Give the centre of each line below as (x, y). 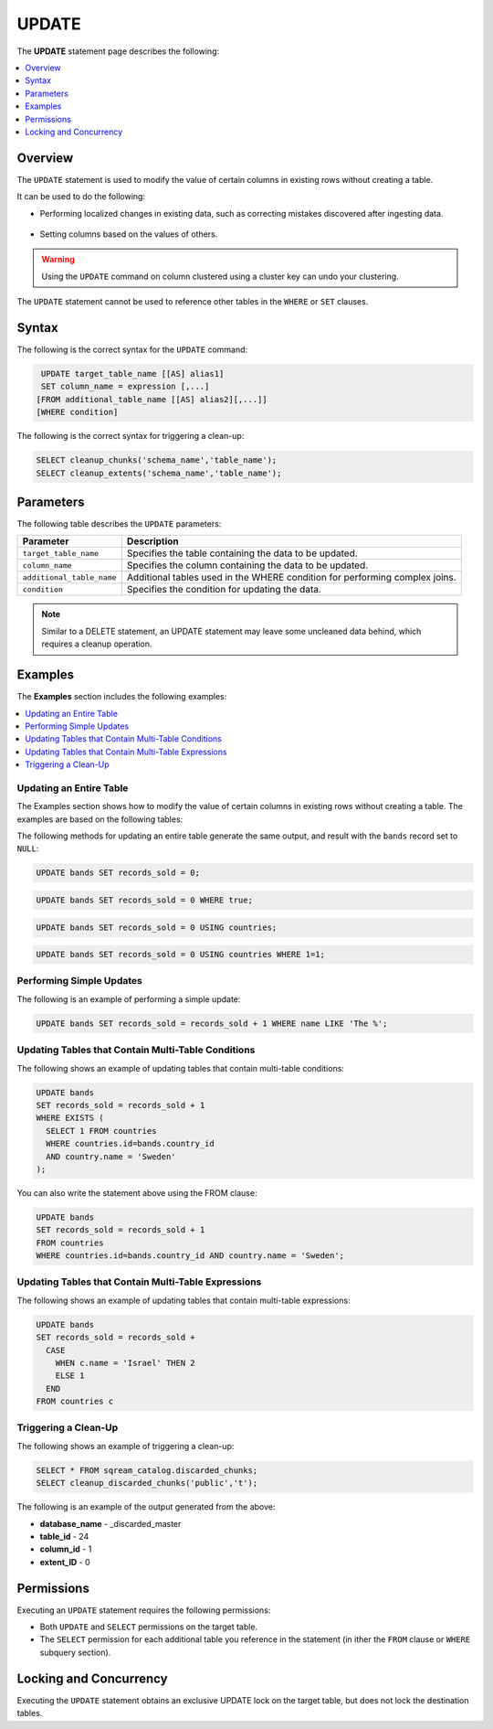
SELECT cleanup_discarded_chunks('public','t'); (147, 1483)
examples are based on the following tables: (100, 819)
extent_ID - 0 (65, 1562)
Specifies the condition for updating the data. (224, 590)
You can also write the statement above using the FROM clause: (137, 1192)
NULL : (28, 848)
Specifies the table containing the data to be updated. (242, 553)
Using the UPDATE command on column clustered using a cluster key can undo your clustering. (220, 276)
